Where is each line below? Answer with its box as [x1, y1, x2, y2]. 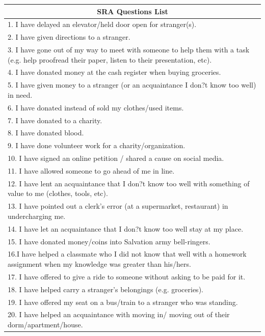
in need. [8, 89, 33, 100]
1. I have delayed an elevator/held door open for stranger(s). [8, 19, 197, 30]
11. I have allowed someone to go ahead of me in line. [8, 165, 175, 176]
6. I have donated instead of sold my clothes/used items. [8, 102, 184, 113]
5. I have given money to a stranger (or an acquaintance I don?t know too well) [8, 79, 256, 90]
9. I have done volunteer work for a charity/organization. [8, 140, 185, 151]
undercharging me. [8, 210, 66, 221]
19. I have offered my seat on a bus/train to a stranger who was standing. [8, 296, 238, 307]
